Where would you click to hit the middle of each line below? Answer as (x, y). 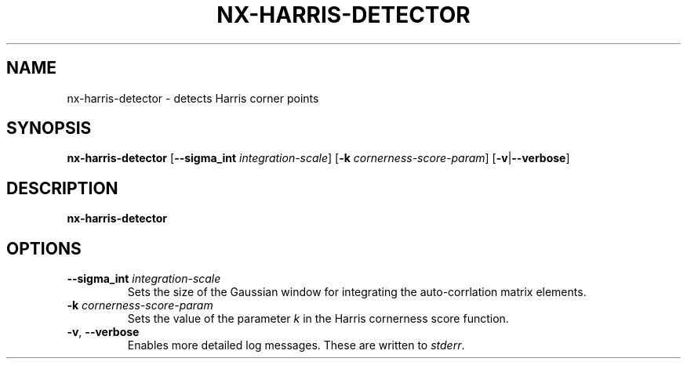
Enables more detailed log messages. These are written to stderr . (296, 345)
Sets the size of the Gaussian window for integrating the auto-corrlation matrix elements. (357, 292)
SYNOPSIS (49, 128)
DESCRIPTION (62, 188)
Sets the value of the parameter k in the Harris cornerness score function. (318, 319)
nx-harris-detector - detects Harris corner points (193, 98)
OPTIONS (44, 248)
